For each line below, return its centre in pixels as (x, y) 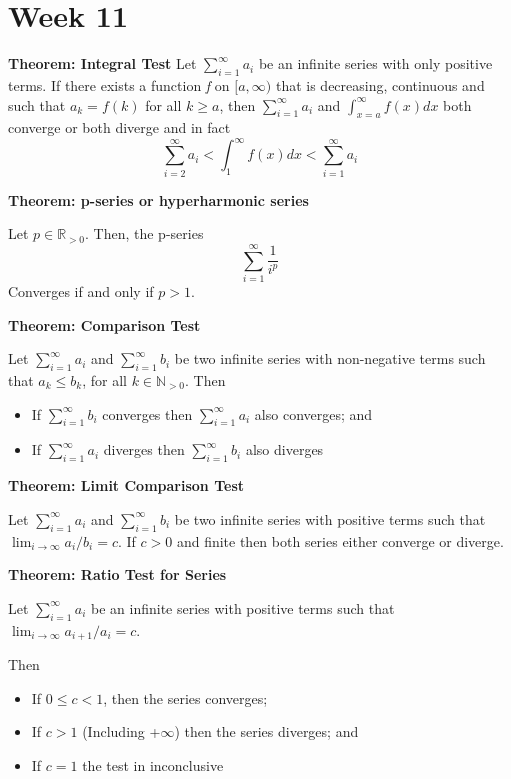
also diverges (284, 449)
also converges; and (313, 413)
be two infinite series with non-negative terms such (330, 358)
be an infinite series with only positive (375, 63)
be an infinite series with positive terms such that (243, 607)
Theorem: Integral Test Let (102, 63)
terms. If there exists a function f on (119, 84)
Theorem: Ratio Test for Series (117, 574)
